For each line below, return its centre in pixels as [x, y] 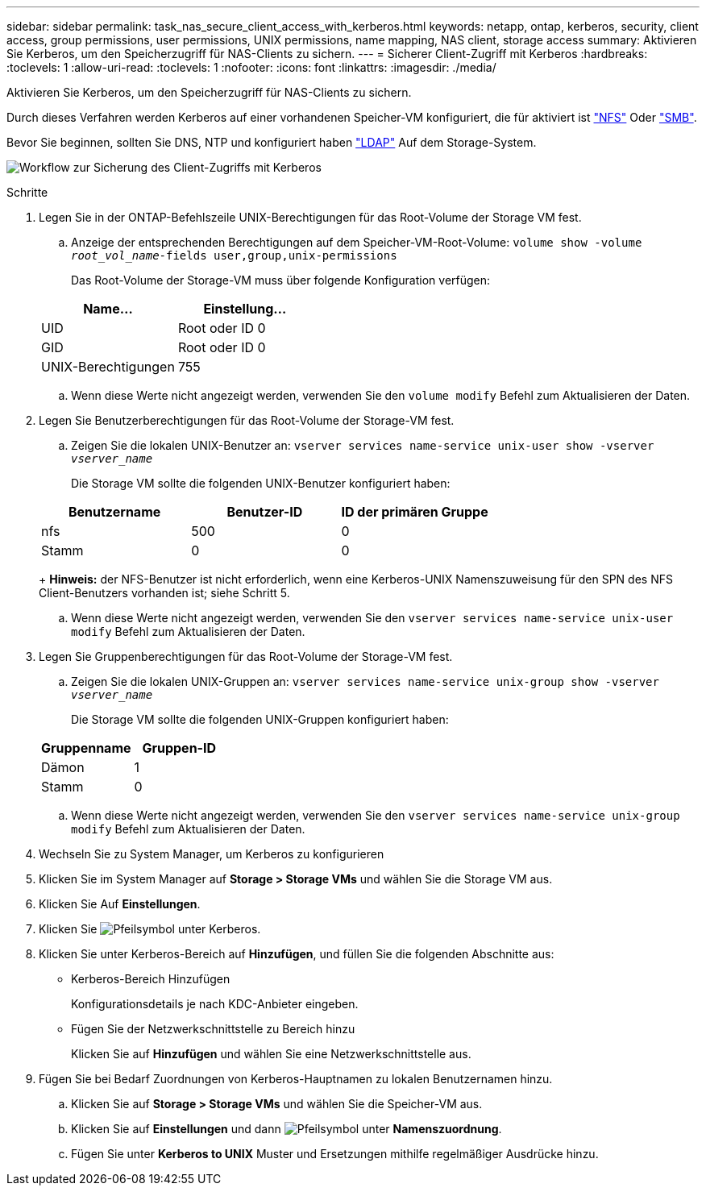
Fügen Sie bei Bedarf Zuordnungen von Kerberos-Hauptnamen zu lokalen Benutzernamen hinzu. [296, 1079]
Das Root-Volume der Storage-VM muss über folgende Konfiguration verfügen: [281, 280]
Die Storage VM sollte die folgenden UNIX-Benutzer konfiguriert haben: [261, 483]
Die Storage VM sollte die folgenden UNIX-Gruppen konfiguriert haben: [260, 719]
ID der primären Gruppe [415, 512]
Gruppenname [86, 748]
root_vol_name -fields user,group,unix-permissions [234, 255]
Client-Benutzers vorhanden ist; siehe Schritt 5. [164, 593]
